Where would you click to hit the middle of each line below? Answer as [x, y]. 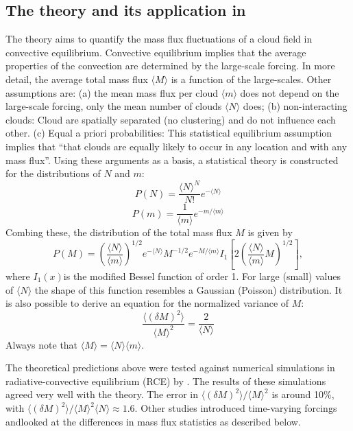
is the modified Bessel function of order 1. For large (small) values [202, 276]
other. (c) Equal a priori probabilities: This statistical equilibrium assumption [169, 133]
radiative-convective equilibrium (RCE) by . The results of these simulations [166, 381]
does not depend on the [290, 92]
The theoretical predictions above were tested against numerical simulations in [170, 368]
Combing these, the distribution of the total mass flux [119, 232]
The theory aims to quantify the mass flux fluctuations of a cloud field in [159, 39]
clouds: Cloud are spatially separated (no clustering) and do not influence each [171, 119]
